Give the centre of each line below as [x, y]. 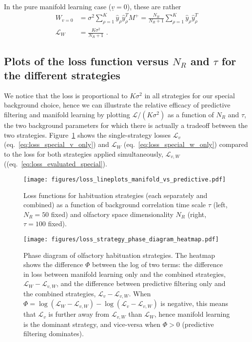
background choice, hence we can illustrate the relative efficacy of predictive [117, 105]
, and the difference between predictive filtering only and [141, 283]
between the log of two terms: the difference [157, 264]
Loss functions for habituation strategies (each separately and [116, 195]
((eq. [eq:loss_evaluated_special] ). [56, 164]
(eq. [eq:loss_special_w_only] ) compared [186, 144]
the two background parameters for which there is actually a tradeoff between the [126, 125]
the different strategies [62, 75]
